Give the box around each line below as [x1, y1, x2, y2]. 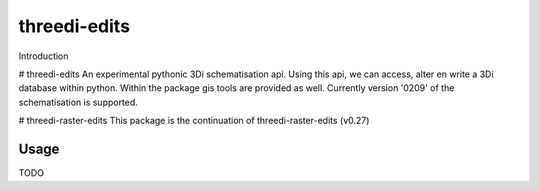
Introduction [18, 50, 69, 62]
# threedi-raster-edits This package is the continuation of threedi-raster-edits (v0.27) [18, 115, 370, 127]
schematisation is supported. [18, 96, 139, 108]
